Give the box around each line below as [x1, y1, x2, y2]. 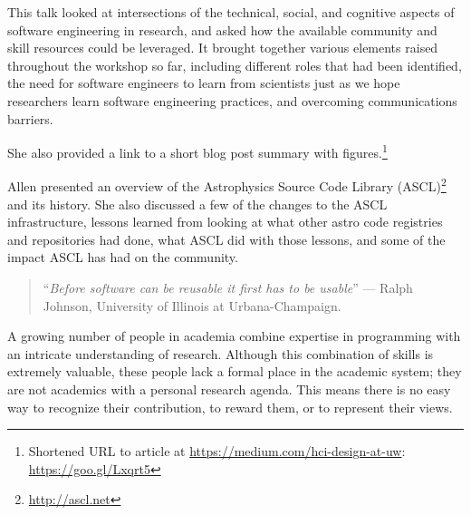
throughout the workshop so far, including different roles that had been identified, [7, 55, 462, 74]
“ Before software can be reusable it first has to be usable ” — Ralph [43, 278, 413, 297]
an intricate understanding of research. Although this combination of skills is [7, 344, 434, 363]
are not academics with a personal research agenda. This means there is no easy [7, 380, 451, 398]
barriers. [7, 109, 53, 128]
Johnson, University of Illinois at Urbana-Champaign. [43, 296, 341, 315]
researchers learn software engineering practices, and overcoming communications [7, 91, 457, 110]
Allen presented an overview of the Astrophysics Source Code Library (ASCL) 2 [7, 174, 447, 196]
